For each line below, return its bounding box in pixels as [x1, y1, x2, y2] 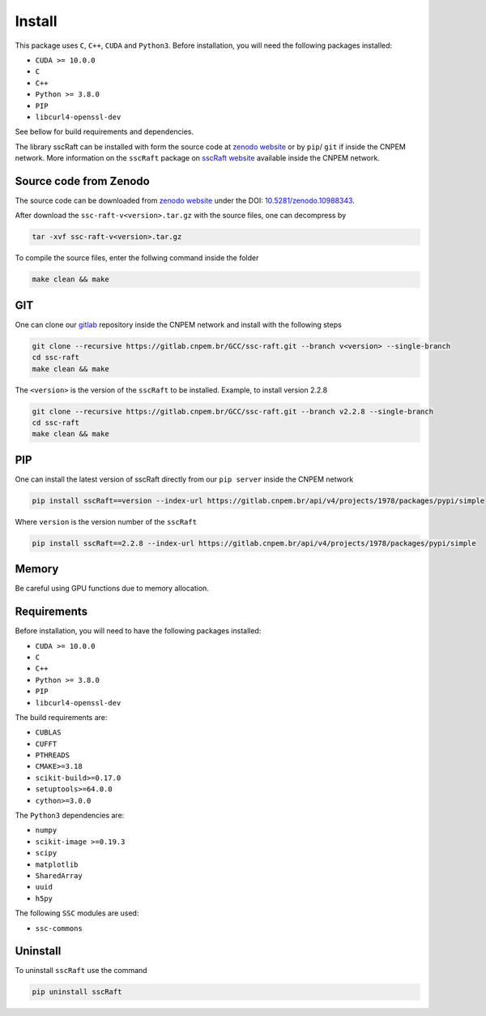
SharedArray [35, 872, 83, 880]
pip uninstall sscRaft [32, 988, 122, 997]
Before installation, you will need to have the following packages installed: [15, 626, 262, 636]
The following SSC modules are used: [15, 908, 139, 918]
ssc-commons [35, 924, 83, 932]
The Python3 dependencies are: [15, 811, 125, 821]
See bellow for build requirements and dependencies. [15, 126, 194, 137]
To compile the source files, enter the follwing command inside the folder [15, 253, 259, 263]
